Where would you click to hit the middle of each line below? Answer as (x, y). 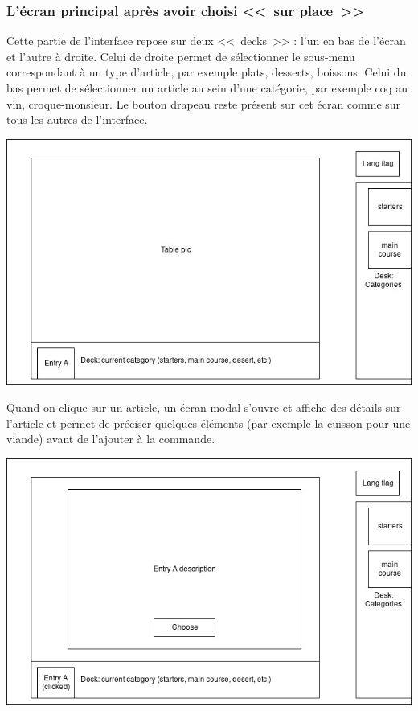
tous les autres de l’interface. (77, 119)
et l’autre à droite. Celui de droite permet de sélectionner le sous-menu (181, 56)
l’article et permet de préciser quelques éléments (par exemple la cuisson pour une (209, 423)
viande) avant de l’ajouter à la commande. (111, 439)
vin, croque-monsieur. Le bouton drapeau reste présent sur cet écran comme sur (204, 103)
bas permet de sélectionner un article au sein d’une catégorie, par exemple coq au (207, 88)
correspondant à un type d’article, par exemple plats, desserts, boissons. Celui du (207, 72)
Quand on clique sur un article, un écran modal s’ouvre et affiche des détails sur (204, 407)
